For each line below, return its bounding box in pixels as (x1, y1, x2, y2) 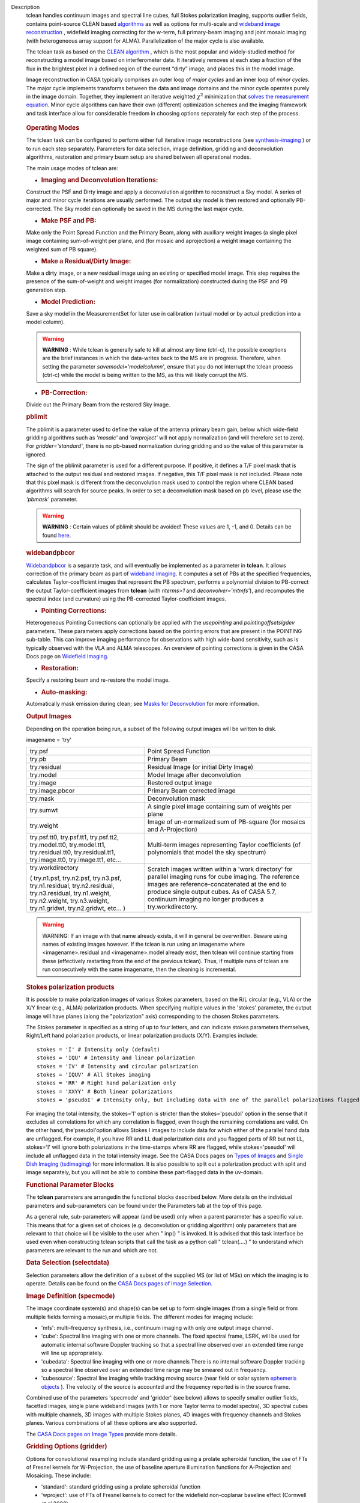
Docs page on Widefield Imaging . (26, 652, 109, 660)
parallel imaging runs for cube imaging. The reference (147, 872, 300, 881)
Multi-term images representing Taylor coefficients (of (147, 840, 301, 849)
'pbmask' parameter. (26, 495, 78, 503)
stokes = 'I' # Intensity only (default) (37, 1046, 160, 1053)
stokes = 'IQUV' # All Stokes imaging (37, 1071, 151, 1079)
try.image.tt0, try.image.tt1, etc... (29, 856, 121, 864)
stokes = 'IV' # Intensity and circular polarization (37, 1063, 198, 1070)
